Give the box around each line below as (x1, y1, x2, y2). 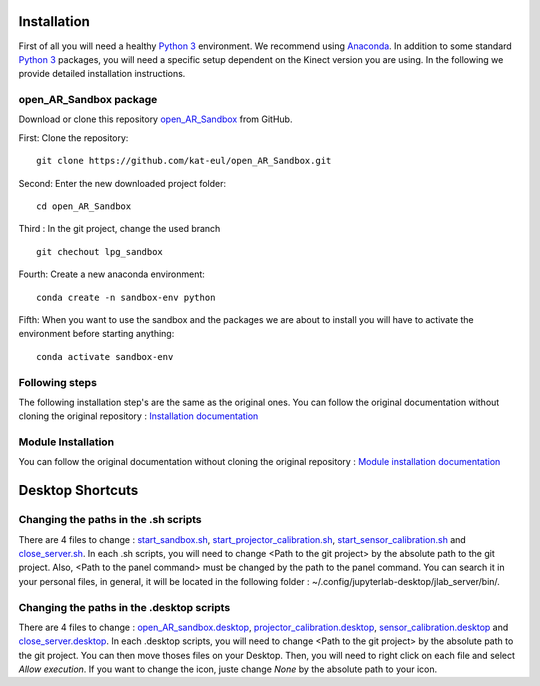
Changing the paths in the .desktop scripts (18, 600, 231, 614)
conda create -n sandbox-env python (36, 291, 216, 303)
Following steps (18, 375, 97, 389)
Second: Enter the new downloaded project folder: (18, 177, 227, 189)
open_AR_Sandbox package (18, 93, 158, 107)
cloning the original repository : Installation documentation (18, 410, 259, 422)
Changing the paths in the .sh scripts (18, 513, 202, 527)
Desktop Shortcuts (18, 482, 139, 499)
